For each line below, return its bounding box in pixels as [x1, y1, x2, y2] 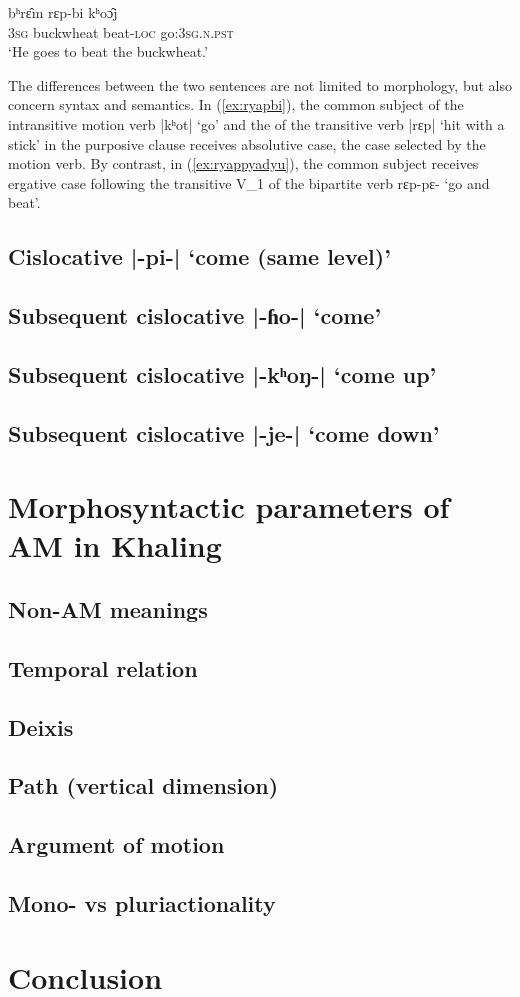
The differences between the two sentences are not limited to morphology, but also [8, 74, 512, 95]
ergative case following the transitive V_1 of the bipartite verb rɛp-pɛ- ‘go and [8, 172, 490, 193]
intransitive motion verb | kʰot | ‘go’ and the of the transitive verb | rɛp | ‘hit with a [8, 113, 505, 134]
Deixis [8, 711, 74, 742]
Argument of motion [8, 829, 225, 860]
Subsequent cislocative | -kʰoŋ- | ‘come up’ [8, 358, 437, 389]
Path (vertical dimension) [8, 770, 279, 801]
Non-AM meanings [8, 594, 208, 625]
